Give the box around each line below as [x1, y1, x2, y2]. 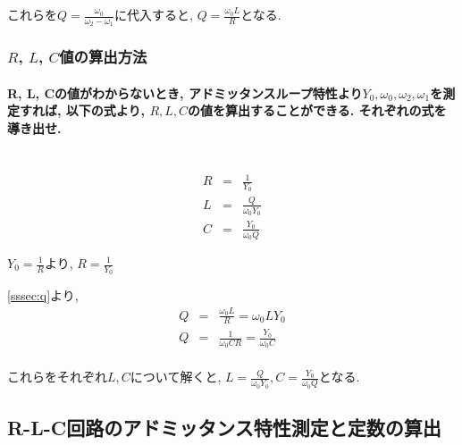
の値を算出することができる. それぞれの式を [188, 101, 447, 120]
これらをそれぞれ [7, 367, 107, 386]
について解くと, [130, 367, 222, 386]
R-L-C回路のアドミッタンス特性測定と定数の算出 [7, 414, 441, 441]
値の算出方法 [59, 46, 147, 68]
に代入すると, [114, 5, 193, 23]
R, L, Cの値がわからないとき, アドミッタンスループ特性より [7, 83, 363, 102]
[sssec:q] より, [7, 286, 79, 305]
